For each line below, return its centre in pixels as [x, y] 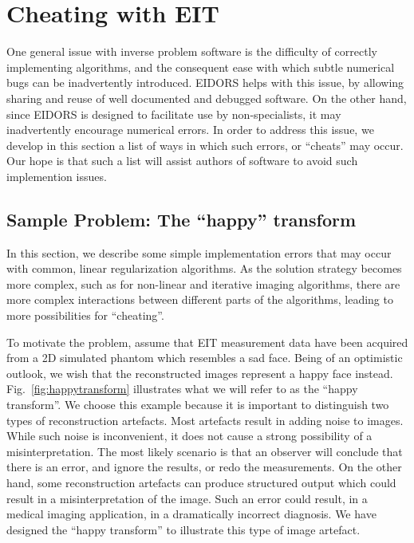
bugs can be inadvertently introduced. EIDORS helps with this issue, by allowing [205, 83]
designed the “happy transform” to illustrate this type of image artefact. [183, 529]
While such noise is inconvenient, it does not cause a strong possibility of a [189, 436]
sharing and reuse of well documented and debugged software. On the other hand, [207, 98]
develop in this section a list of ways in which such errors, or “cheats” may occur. [205, 145]
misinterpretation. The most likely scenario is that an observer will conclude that [205, 451]
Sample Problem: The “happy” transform [181, 219]
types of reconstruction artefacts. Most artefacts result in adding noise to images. [205, 420]
